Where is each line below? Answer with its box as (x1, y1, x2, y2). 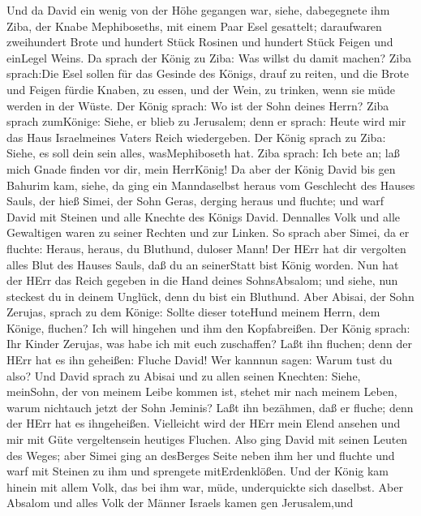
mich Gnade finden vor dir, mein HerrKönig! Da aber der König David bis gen (6, 160, 396, 177)
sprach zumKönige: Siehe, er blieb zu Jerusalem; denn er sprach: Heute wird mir (6, 113, 406, 130)
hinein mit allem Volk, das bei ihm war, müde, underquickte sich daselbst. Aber (6, 478, 403, 495)
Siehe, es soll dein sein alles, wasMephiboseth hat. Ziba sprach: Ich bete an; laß (6, 144, 400, 161)
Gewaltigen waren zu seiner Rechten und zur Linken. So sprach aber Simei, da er (6, 224, 410, 241)
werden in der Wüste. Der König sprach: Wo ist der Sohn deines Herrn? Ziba (6, 97, 389, 114)
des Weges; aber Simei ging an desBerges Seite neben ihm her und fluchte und (6, 446, 395, 463)
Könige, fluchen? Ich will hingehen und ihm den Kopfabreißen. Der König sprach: (6, 319, 410, 336)
